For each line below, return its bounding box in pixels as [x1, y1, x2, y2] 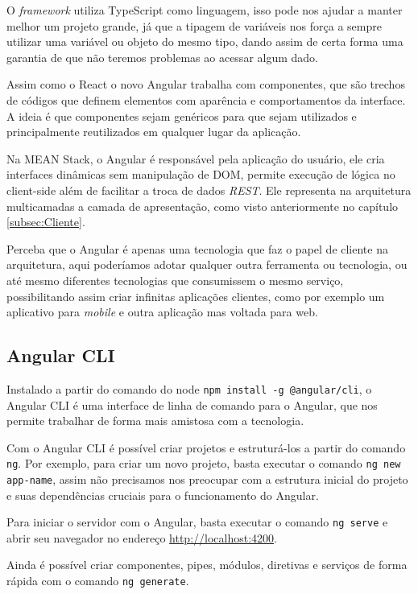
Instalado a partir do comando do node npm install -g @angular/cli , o [6, 380, 372, 397]
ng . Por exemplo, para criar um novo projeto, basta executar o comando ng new [6, 455, 401, 472]
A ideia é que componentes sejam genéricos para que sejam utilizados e [6, 107, 357, 124]
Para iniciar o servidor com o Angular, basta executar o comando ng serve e [6, 514, 388, 530]
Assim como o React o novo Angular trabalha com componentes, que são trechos [6, 76, 405, 93]
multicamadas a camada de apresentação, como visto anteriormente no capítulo [6, 197, 399, 214]
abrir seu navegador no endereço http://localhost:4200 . [6, 529, 277, 546]
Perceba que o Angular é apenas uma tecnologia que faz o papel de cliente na [6, 240, 388, 257]
